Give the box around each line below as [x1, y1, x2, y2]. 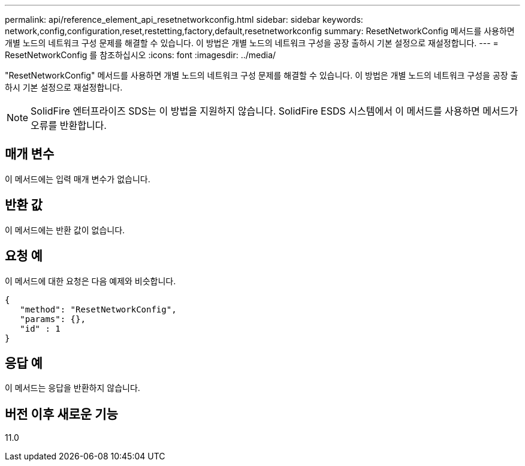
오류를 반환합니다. [31, 119, 107, 131]
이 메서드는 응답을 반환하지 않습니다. [5, 383, 140, 393]
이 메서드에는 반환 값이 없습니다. [5, 224, 125, 235]
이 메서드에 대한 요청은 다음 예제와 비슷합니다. [5, 275, 176, 286]
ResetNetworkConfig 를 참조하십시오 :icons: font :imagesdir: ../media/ [5, 50, 276, 60]
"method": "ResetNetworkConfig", [20, 304, 177, 314]
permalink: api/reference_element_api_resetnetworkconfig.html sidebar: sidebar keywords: [5, 14, 363, 25]
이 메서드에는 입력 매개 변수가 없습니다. [5, 173, 150, 184]
